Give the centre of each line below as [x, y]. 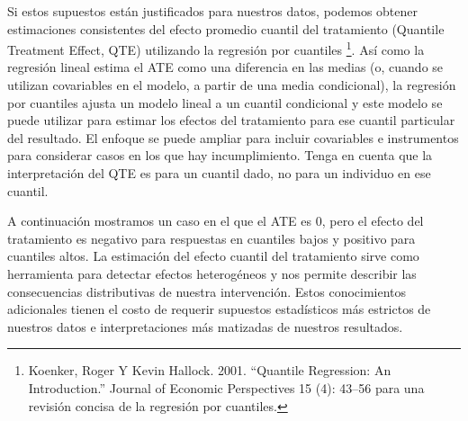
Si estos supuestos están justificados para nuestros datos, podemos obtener [213, 11]
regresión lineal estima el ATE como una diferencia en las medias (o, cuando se [225, 67]
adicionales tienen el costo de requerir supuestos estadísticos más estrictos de [219, 309]
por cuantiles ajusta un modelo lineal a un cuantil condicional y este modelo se [225, 102]
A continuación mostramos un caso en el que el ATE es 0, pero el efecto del [216, 221]
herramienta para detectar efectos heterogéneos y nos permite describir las [212, 273]
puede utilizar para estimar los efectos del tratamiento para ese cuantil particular [231, 120]
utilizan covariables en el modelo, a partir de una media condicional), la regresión [232, 85]
